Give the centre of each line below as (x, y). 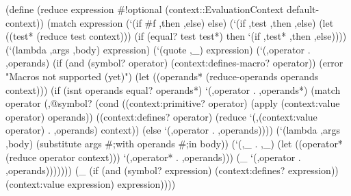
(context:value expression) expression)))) (91, 183)
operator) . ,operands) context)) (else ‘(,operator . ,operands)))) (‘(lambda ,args (173, 130)
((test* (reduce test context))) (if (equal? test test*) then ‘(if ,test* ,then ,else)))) (176, 36)
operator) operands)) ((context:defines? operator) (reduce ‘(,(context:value (161, 116)
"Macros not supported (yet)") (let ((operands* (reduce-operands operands (162, 76)
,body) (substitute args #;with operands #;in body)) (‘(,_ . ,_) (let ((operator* (174, 143)
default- (303, 9)
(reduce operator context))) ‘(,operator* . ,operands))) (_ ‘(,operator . (153, 157)
